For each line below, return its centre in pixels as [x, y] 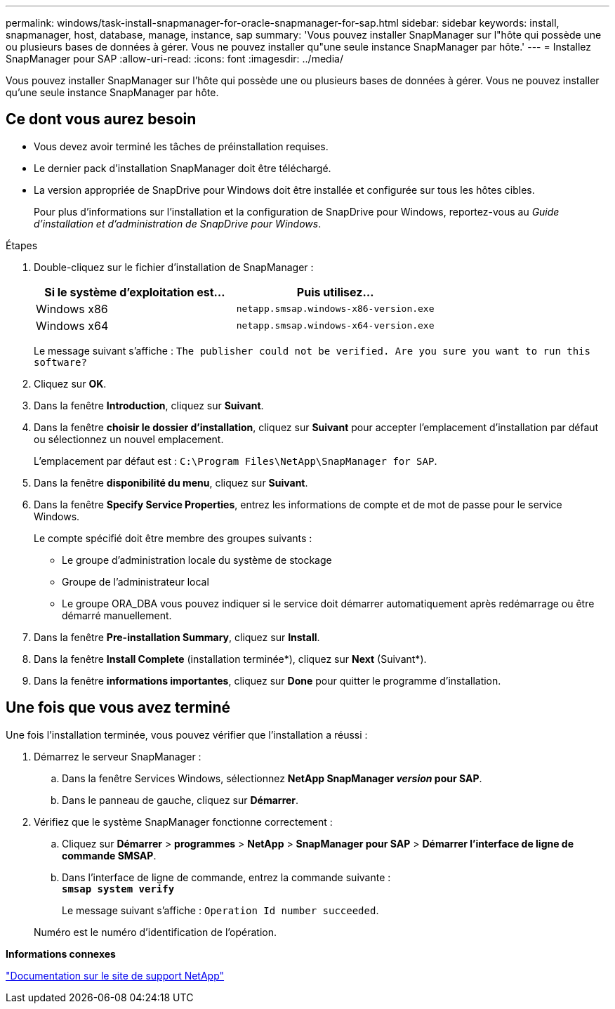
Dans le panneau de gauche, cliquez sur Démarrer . [180, 800]
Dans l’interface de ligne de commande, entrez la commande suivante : [226, 877]
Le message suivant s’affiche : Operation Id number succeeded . [220, 910]
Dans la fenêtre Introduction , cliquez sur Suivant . [149, 405]
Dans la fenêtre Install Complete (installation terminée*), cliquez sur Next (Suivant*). [230, 659]
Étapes [22, 245]
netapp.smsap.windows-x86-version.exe [335, 309]
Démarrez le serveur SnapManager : [118, 756]
